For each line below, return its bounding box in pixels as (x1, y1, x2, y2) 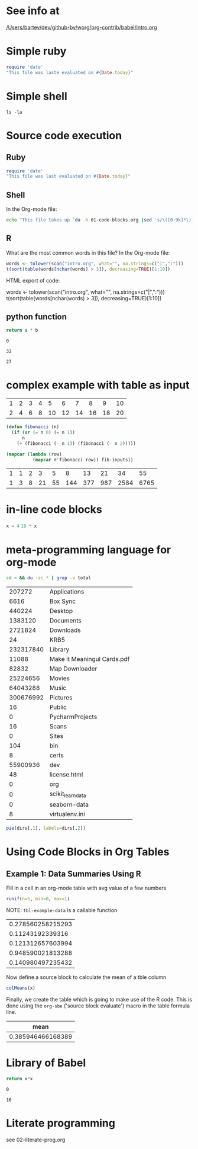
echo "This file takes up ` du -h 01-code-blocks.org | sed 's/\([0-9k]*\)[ (6, 217, 194, 223)
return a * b (6, 328, 38, 333)
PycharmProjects (49, 712, 98, 721)
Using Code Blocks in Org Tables (6, 845, 170, 859)
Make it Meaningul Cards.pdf (49, 655, 130, 663)
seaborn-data (49, 801, 89, 809)
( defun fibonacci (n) (6, 424, 60, 430)
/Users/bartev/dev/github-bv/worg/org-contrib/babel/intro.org (6, 24, 158, 31)
